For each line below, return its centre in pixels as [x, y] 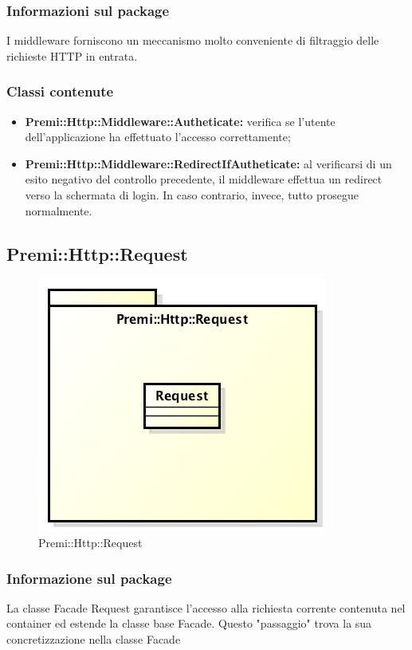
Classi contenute [60, 91]
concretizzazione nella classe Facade [94, 638]
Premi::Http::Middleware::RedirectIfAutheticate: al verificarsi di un [208, 163]
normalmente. [59, 210]
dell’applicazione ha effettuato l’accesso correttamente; [158, 137]
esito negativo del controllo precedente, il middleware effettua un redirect [204, 179]
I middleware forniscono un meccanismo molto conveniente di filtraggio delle [193, 40]
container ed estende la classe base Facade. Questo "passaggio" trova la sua [189, 623]
